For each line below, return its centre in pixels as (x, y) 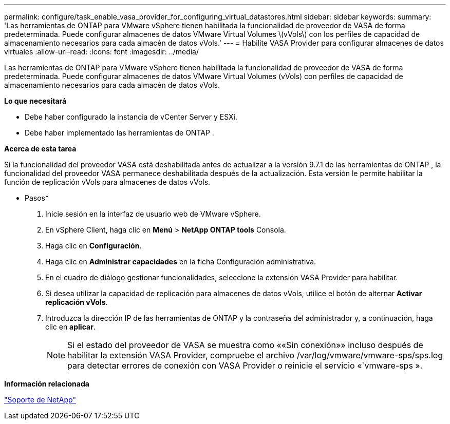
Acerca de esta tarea (40, 149)
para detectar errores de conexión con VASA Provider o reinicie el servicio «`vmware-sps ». (245, 365)
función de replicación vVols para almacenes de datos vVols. (107, 182)
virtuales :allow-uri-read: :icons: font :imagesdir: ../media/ (102, 52)
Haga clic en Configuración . (93, 246)
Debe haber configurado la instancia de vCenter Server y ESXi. (131, 117)
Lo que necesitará (35, 101)
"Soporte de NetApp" (40, 400)
